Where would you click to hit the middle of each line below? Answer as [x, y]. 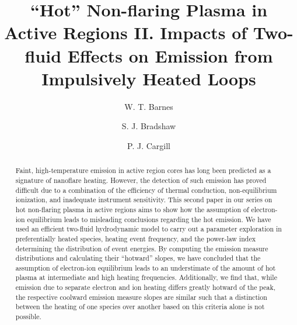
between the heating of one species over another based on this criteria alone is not [140, 307]
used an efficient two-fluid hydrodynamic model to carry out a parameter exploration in [148, 229]
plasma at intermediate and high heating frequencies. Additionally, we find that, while [146, 277]
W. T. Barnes [149, 106]
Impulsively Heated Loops [149, 78]
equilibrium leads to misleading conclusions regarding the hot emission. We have [149, 219]
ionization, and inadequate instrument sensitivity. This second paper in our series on [144, 200]
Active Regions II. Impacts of [126, 32]
